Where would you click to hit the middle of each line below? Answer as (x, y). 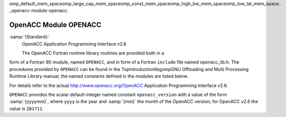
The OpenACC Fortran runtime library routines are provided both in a (93, 53)
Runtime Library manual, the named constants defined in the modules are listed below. (99, 76)
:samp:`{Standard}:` (30, 37)
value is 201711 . (26, 108)
